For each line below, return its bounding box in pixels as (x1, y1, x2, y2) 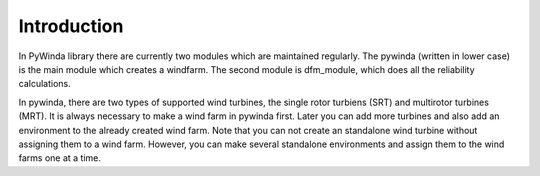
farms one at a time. (18, 152, 102, 164)
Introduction (18, 15, 124, 37)
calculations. (18, 78, 71, 90)
